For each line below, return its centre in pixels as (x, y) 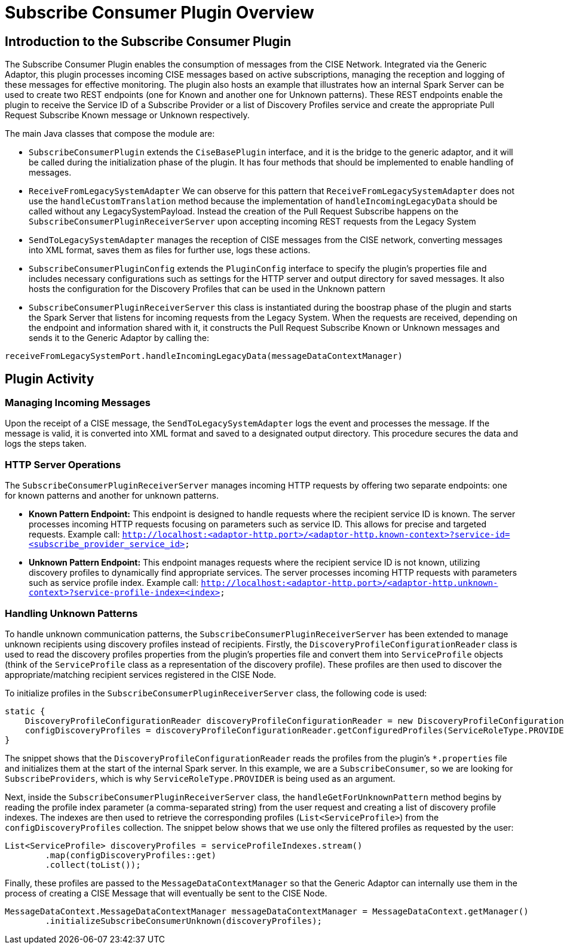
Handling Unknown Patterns (71, 613)
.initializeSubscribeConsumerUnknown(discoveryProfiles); (184, 921)
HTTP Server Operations (63, 464)
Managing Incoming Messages (78, 403)
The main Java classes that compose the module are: (110, 134)
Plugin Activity (50, 379)
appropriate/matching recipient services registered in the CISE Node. (141, 674)
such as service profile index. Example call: (114, 583)
